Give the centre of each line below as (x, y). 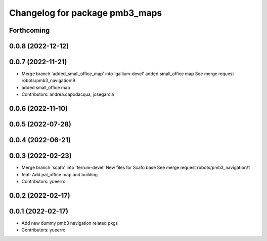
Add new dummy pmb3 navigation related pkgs (70, 223)
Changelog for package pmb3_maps (86, 13)
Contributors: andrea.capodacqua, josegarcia (68, 94)
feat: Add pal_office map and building (60, 174)
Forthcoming (29, 30)
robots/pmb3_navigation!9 (48, 80)
